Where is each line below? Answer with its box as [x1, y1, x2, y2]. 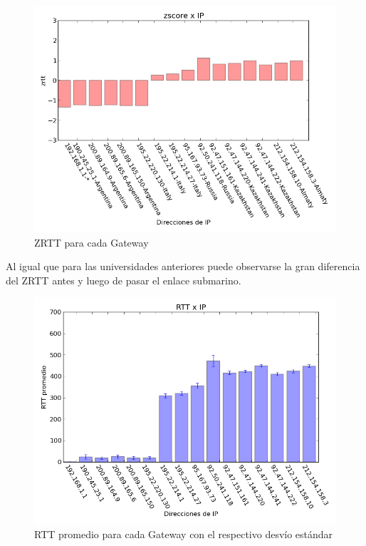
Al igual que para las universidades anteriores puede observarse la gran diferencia [6, 259, 360, 274]
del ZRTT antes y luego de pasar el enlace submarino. [6, 272, 241, 287]
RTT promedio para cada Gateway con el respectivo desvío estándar [34, 526, 333, 541]
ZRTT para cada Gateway [34, 235, 149, 249]
